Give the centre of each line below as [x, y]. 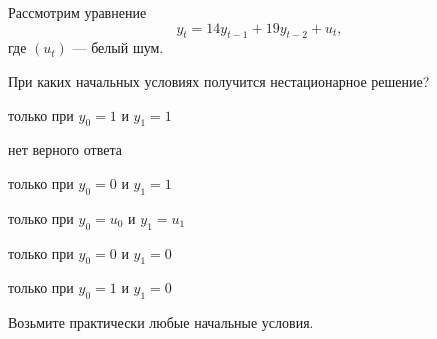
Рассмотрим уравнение [77, 12]
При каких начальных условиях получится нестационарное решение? [219, 80]
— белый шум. [118, 47]
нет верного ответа [65, 149]
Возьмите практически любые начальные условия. [161, 322]
